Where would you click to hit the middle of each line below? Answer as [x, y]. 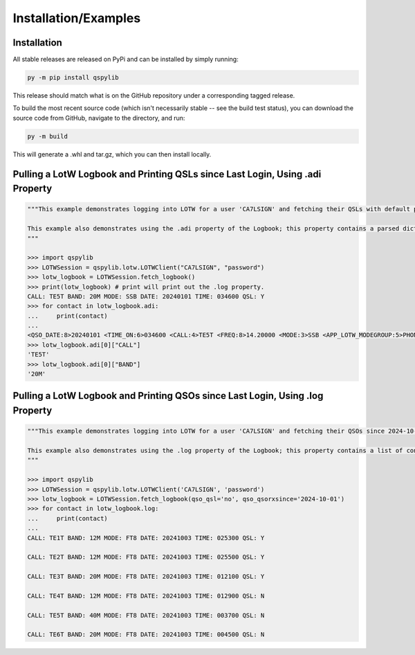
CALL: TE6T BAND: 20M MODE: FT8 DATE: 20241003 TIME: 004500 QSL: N [146, 635]
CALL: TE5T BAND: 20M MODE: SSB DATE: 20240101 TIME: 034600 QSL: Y [146, 296]
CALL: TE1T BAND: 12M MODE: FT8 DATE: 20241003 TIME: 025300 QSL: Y [146, 538]
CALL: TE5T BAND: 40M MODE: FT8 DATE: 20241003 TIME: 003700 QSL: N [146, 615]
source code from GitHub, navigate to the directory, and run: [99, 118]
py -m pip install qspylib [73, 78]
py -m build [48, 136]
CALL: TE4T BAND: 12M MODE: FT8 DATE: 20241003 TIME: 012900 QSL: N [146, 596]
